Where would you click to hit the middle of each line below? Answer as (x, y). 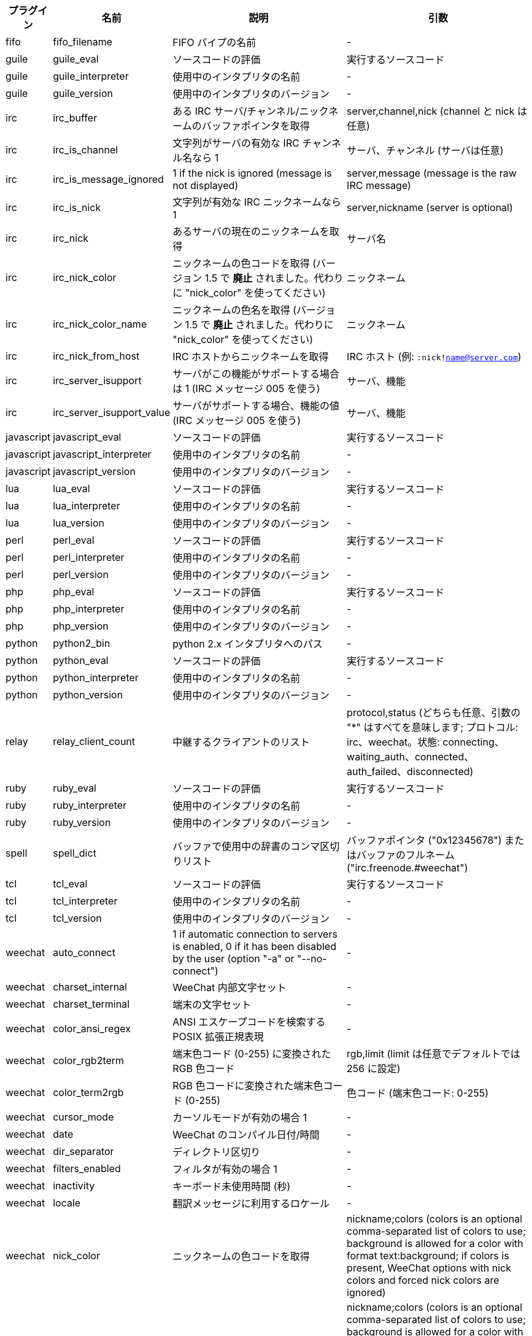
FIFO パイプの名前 (214, 42)
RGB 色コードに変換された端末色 (248, 1086)
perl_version (81, 574)
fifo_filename (83, 42)
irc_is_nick (77, 207)
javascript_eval (87, 437)
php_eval (74, 592)
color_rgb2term (89, 1060)
